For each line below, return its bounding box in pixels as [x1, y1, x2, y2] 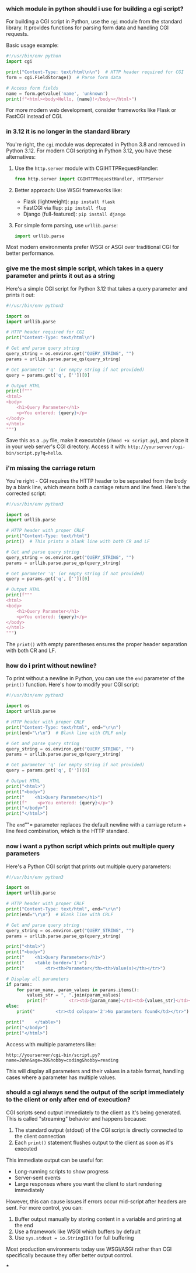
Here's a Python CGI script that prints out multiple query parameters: [6, 863, 171, 870]
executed [14, 1145, 37, 1152]
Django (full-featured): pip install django [23, 210, 126, 217]
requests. [6, 30, 29, 37]
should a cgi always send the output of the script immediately [6, 1088, 185, 1097]
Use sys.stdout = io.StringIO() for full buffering [14, 1234, 134, 1241]
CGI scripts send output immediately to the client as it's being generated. [6, 1109, 182, 1116]
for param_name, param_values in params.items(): [16, 987, 140, 993]
